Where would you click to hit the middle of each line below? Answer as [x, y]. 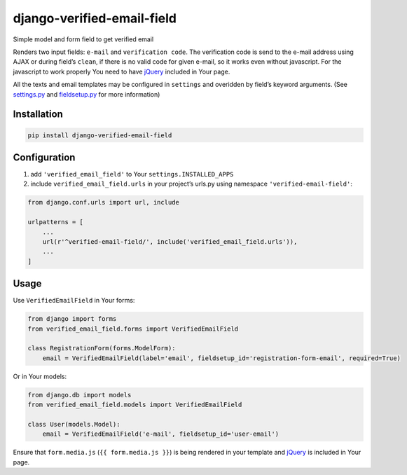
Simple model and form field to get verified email [83, 39]
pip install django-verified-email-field [100, 135]
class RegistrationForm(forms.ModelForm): [102, 348]
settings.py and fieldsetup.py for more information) [87, 94]
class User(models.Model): [74, 424]
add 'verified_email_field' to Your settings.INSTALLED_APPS [132, 174]
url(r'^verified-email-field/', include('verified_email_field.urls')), [170, 241]
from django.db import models [80, 395]
